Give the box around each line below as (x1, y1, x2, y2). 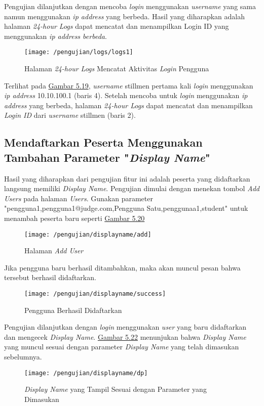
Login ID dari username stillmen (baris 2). (4, 110, 136, 120)
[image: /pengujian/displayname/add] (24, 231, 152, 238)
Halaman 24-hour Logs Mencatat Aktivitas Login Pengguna (24, 63, 209, 74)
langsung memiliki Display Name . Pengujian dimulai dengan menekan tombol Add (4, 183, 260, 194)
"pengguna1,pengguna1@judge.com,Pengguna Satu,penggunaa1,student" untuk (4, 203, 248, 213)
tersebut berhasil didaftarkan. (4, 272, 96, 283)
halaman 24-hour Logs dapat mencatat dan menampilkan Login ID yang (4, 21, 229, 31)
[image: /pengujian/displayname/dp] (24, 369, 148, 377)
